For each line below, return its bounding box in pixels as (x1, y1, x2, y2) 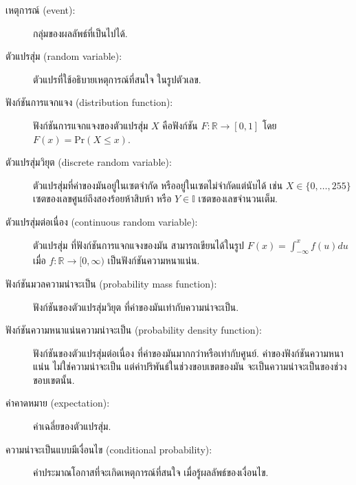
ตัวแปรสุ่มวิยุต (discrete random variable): (5, 155, 172, 169)
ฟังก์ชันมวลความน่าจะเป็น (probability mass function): (5, 276, 217, 290)
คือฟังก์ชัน (162, 118, 198, 132)
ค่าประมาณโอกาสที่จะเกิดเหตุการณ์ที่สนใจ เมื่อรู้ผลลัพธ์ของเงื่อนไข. (33, 465, 269, 479)
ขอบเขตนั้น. (33, 372, 75, 387)
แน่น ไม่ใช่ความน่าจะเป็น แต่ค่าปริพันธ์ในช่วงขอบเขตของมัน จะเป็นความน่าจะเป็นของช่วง (33, 359, 347, 374)
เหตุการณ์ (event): (5, 3, 76, 17)
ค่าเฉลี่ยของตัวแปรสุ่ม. (33, 419, 111, 433)
